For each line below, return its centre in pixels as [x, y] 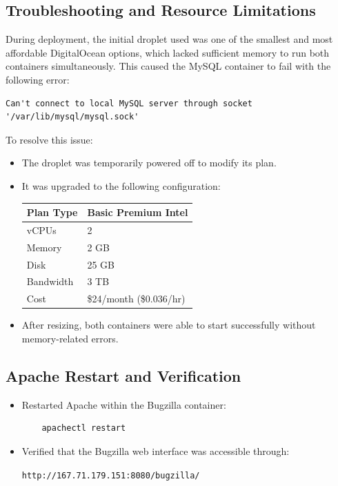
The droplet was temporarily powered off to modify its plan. [149, 163]
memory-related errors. [70, 338]
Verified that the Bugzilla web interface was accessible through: [156, 450]
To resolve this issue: [49, 139]
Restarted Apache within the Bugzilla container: [124, 404]
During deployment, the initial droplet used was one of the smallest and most [169, 39]
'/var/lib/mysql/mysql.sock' [72, 117]
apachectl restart [84, 428]
